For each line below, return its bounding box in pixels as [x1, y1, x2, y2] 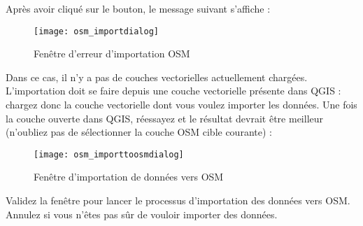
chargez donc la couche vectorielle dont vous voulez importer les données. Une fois [6, 97, 357, 112]
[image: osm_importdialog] [34, 26, 159, 36]
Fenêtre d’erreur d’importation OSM [34, 46, 190, 61]
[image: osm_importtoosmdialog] [34, 149, 184, 160]
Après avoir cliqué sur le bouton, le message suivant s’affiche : [6, 1, 271, 15]
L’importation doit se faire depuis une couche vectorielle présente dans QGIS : [6, 83, 341, 98]
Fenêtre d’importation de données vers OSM [34, 169, 224, 184]
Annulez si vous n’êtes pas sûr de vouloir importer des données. [6, 206, 278, 221]
